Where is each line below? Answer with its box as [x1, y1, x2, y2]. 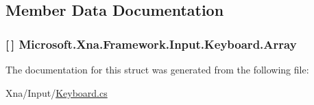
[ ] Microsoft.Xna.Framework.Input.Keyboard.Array [5, 35, 297, 52]
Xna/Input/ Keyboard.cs [5, 85, 108, 100]
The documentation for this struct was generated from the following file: [5, 62, 309, 76]
